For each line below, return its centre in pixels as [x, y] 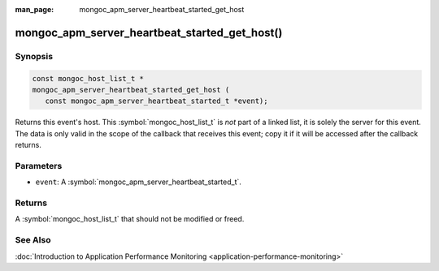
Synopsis [34, 56]
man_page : [35, 9]
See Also [33, 240]
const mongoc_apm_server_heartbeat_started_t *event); [156, 101]
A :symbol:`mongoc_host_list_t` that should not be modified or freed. [130, 219]
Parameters [39, 166]
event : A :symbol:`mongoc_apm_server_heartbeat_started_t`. [138, 182]
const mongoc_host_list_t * [88, 78]
